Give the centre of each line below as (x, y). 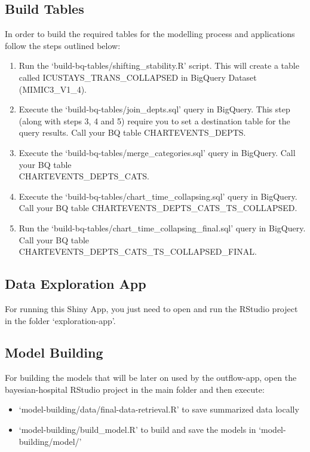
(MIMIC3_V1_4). (53, 89)
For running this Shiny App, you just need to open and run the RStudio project (151, 308)
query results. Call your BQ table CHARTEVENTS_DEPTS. (132, 132)
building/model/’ (50, 441)
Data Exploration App (76, 284)
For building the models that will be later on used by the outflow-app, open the (151, 378)
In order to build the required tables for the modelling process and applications (150, 34)
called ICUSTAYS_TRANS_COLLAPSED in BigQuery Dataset (138, 77)
